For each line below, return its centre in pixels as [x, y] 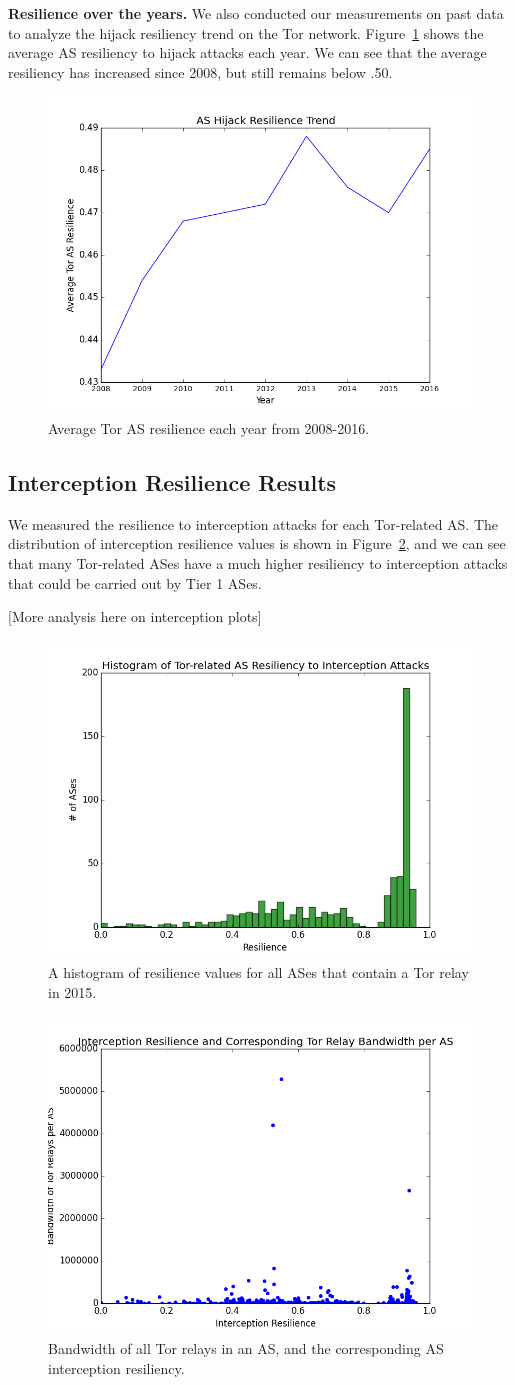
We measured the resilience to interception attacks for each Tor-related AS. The [253, 523]
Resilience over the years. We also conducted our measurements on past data [256, 13]
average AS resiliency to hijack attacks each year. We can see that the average [247, 52]
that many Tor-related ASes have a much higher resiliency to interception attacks [258, 562]
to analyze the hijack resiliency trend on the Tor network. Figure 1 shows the [246, 32]
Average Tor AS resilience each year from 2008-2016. [209, 427]
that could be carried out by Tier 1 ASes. [135, 582]
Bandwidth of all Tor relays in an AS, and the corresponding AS [246, 1348]
